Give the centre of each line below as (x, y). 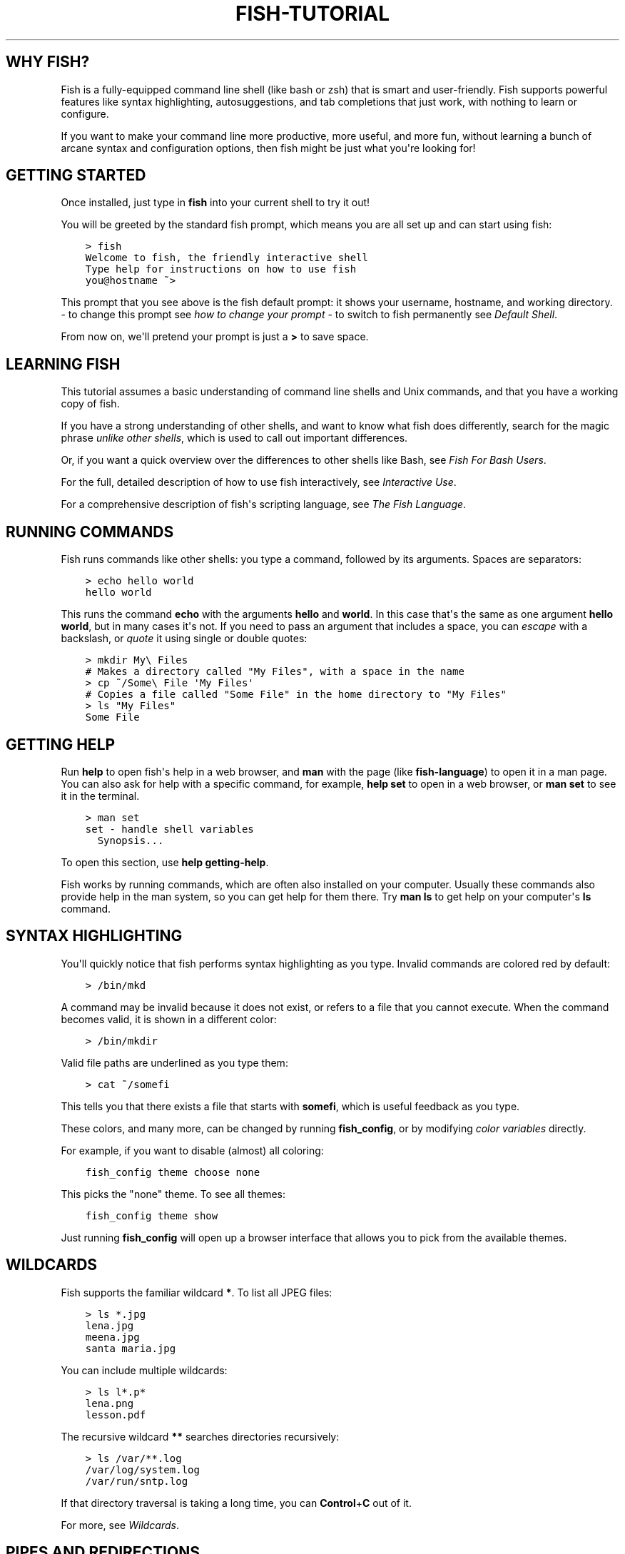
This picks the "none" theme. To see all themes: (173, 1194)
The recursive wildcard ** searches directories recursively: (200, 1436)
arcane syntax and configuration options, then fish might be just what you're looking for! (268, 148)
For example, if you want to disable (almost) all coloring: (192, 1150)
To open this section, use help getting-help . (165, 862)
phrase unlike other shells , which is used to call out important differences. (234, 438)
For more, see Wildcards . (120, 1525)
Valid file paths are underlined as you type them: (174, 1062)
